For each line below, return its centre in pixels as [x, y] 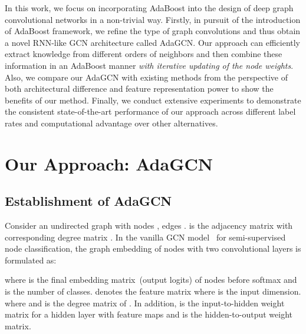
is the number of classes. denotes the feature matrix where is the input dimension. [153, 291]
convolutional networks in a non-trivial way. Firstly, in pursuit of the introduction [153, 19]
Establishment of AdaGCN [88, 201]
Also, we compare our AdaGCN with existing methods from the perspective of [147, 77]
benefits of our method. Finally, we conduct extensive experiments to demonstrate [153, 100]
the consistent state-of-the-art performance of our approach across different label [150, 111]
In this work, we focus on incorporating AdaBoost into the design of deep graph [149, 8]
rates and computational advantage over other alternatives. [111, 123]
